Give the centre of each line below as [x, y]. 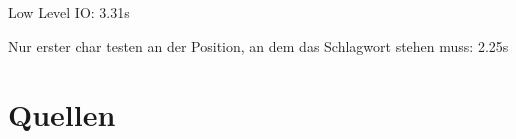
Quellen [62, 114]
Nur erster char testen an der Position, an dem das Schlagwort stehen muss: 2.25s [258, 45]
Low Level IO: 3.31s [69, 12]
